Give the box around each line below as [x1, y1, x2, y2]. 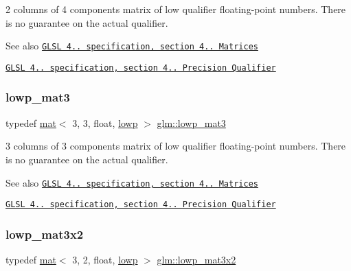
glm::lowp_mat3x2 [157, 252, 236, 267]
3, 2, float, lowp [72, 252, 138, 267]
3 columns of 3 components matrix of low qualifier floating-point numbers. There [5, 139, 346, 153]
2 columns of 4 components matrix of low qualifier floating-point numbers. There [5, 2, 346, 16]
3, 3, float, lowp [72, 115, 138, 130]
